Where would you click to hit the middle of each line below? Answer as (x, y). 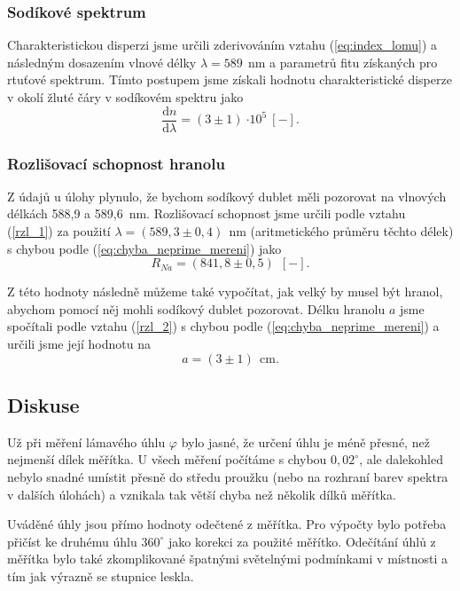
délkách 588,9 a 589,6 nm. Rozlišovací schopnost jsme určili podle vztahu (207, 213)
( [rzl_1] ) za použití (59, 231)
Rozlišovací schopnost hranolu (116, 163)
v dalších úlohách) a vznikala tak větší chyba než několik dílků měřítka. (202, 494)
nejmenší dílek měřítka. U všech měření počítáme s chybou (167, 459)
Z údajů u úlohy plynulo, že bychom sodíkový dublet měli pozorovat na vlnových (227, 196)
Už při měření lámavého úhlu (86, 441)
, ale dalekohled (402, 459)
